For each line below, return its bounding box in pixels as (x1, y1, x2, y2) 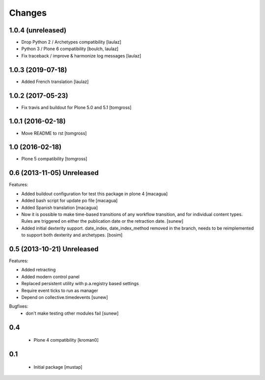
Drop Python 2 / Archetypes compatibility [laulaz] (21, 39, 122, 45)
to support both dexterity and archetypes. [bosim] (21, 232, 123, 238)
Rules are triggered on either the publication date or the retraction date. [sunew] (21, 218, 184, 224)
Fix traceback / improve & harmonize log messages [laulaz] (21, 53, 142, 58)
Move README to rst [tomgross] (21, 130, 87, 136)
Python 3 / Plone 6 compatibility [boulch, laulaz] (21, 46, 119, 52)
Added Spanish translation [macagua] (21, 205, 98, 210)
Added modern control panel (21, 273, 79, 280)
